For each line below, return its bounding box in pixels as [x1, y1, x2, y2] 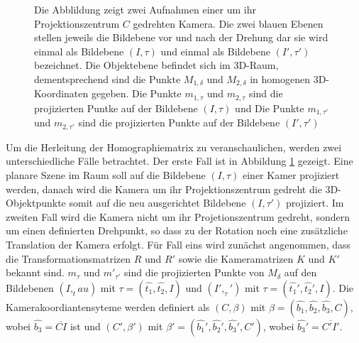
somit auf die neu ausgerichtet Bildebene [69, 195, 246, 210]
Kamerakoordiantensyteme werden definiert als [6, 299, 210, 314]
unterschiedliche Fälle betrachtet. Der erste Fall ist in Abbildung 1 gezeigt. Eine [6, 153, 353, 168]
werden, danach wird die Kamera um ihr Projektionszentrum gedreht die [6, 181, 322, 196]
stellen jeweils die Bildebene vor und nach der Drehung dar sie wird [34, 30, 328, 45]
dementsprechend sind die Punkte [34, 71, 181, 86]
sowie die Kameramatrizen [178, 251, 294, 266]
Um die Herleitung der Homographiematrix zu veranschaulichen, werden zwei [6, 139, 342, 154]
